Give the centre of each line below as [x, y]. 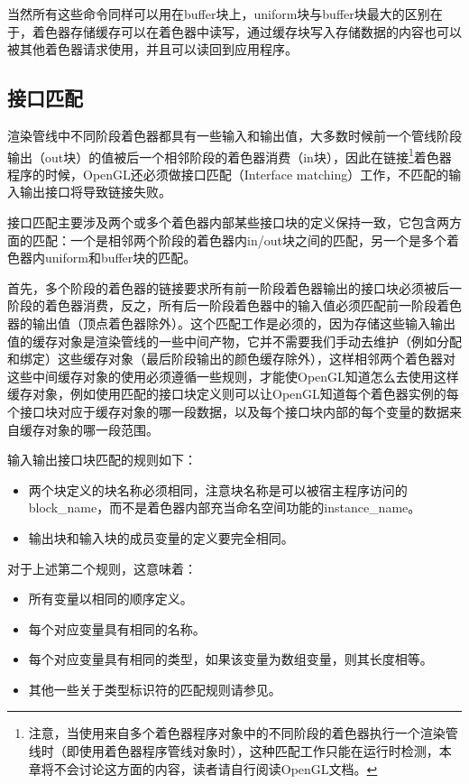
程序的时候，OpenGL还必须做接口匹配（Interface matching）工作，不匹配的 [228, 174]
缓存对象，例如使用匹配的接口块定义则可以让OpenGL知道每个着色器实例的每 [233, 394]
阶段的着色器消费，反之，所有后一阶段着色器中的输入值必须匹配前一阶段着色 [234, 305]
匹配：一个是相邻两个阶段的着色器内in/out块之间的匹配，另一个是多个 [239, 240]
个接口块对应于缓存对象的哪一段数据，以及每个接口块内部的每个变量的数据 [228, 411]
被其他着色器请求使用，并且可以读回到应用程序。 [152, 49]
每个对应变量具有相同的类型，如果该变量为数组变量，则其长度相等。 [230, 659]
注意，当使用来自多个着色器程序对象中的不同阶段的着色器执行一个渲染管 [243, 733]
